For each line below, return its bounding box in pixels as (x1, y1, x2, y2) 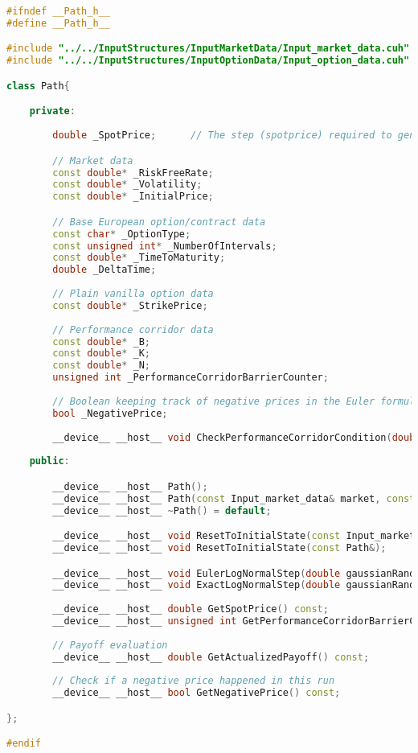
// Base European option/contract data (52, 216, 266, 228)
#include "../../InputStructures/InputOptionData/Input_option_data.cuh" (6, 55, 410, 67)
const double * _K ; (52, 348, 151, 360)
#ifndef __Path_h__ (6, 6, 110, 17)
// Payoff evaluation (52, 639, 168, 651)
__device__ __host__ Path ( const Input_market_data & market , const (52, 492, 416, 504)
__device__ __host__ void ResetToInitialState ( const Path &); (52, 541, 387, 553)
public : (29, 455, 70, 467)
